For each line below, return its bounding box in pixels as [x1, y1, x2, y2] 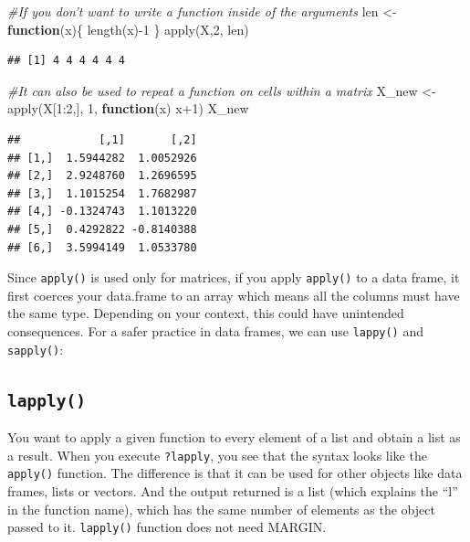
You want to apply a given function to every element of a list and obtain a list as [7, 428, 461, 447]
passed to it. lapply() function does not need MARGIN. [7, 517, 327, 537]
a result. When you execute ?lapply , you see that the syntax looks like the [7, 445, 427, 464]
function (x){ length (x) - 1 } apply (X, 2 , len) [7, 19, 249, 38]
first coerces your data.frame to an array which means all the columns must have [7, 285, 460, 304]
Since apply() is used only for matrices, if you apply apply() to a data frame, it [7, 268, 460, 287]
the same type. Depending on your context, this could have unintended [7, 303, 404, 323]
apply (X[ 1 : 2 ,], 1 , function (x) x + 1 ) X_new [7, 99, 249, 118]
